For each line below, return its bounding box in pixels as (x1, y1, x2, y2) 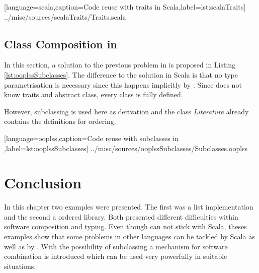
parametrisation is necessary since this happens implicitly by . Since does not (4, 79, 242, 90)
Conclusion (4, 172, 82, 193)
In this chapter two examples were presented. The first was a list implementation (4, 201, 253, 212)
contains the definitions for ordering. (4, 116, 116, 126)
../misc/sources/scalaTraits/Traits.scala (4, 11, 126, 22)
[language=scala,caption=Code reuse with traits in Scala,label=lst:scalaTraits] (4, 2, 246, 12)
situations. (4, 260, 36, 271)
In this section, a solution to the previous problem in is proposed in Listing (4, 59, 236, 70)
